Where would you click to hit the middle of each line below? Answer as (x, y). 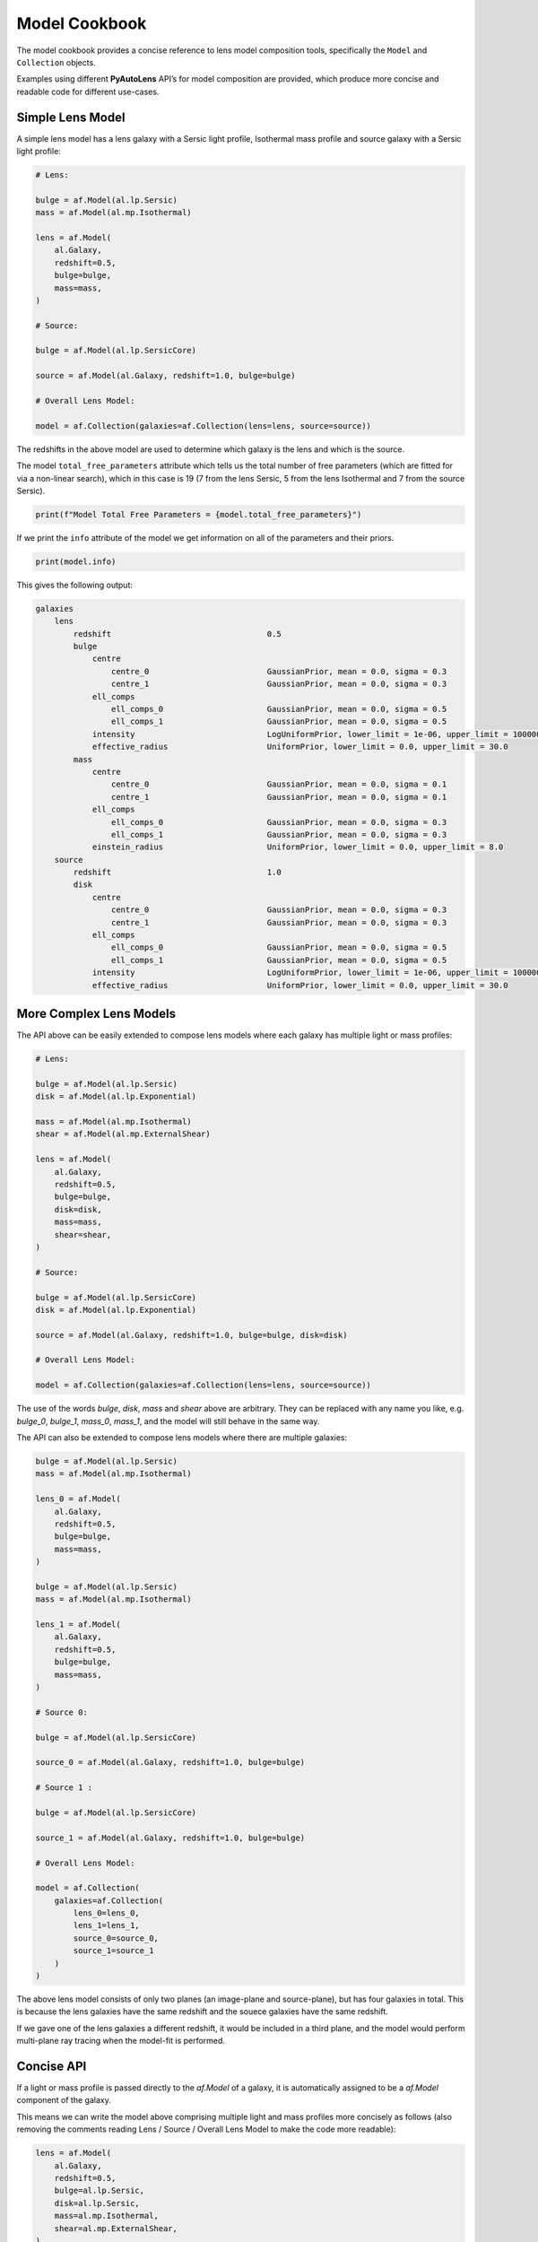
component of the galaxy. (64, 2100)
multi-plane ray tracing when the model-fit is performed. (121, 2041)
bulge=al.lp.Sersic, (100, 2191)
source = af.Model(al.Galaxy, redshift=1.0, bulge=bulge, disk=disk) (191, 1335)
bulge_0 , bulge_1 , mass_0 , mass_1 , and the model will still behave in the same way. (168, 1421)
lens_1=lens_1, (107, 1925)
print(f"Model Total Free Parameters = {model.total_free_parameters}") (199, 514)
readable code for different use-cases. (88, 91)
